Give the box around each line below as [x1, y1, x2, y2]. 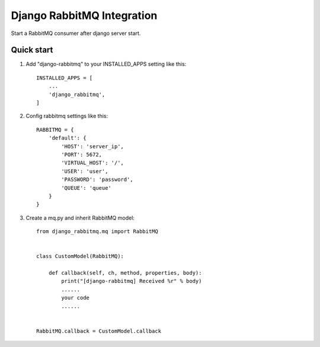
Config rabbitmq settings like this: [25, 113, 108, 120]
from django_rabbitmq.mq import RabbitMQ [36, 228, 158, 235]
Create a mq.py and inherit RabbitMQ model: [25, 214, 135, 221]
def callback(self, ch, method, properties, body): [48, 270, 202, 276]
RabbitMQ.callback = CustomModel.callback [36, 327, 162, 335]
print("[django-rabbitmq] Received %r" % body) [61, 278, 202, 285]
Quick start [11, 45, 53, 55]
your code [61, 294, 90, 301]
